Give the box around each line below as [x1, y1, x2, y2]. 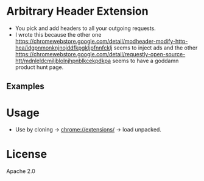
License [6, 147, 47, 161]
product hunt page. [15, 63, 64, 71]
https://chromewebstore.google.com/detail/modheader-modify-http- [15, 37, 188, 45]
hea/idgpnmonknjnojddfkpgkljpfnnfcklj [15, 44, 113, 51]
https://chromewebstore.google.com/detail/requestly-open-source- [15, 50, 186, 57]
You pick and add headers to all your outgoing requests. [15, 24, 157, 32]
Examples [6, 81, 44, 92]
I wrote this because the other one [15, 31, 102, 38]
